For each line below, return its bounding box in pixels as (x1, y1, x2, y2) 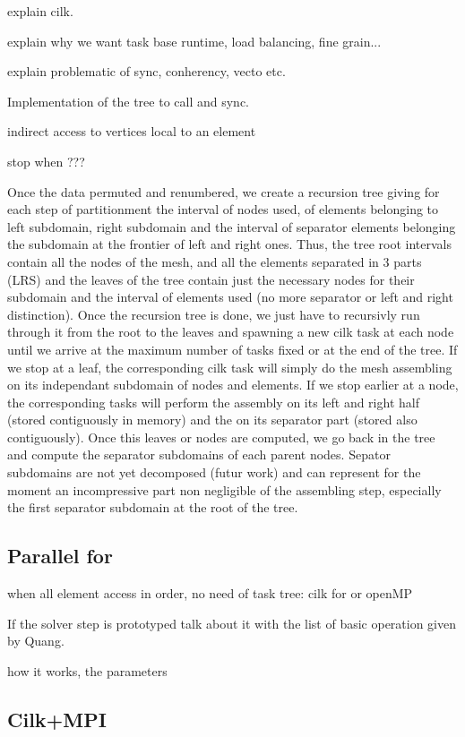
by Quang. (7, 631, 65, 650)
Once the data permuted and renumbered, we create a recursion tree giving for (7, 182, 440, 201)
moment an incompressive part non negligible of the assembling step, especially (7, 480, 442, 499)
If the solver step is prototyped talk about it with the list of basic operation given (7, 613, 457, 632)
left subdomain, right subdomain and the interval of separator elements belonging (7, 217, 456, 236)
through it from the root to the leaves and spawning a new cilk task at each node (7, 322, 454, 341)
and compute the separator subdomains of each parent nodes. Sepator (7, 445, 391, 464)
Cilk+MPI (7, 705, 107, 733)
